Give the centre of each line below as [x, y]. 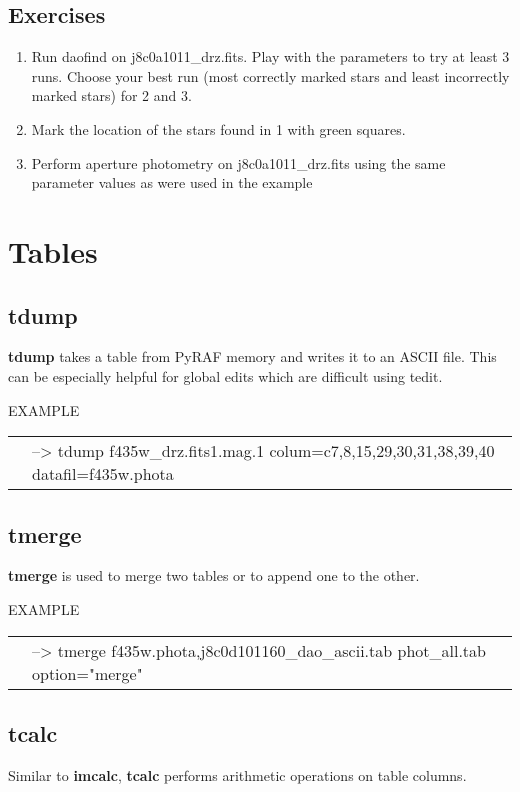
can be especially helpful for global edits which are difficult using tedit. [225, 375]
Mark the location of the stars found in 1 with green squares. [218, 128]
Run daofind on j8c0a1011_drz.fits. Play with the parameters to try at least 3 [270, 56]
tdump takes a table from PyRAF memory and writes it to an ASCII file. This [252, 356]
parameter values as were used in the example [172, 182]
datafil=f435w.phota [103, 474]
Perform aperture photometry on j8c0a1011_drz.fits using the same [238, 162]
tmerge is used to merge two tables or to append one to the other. [214, 575]
